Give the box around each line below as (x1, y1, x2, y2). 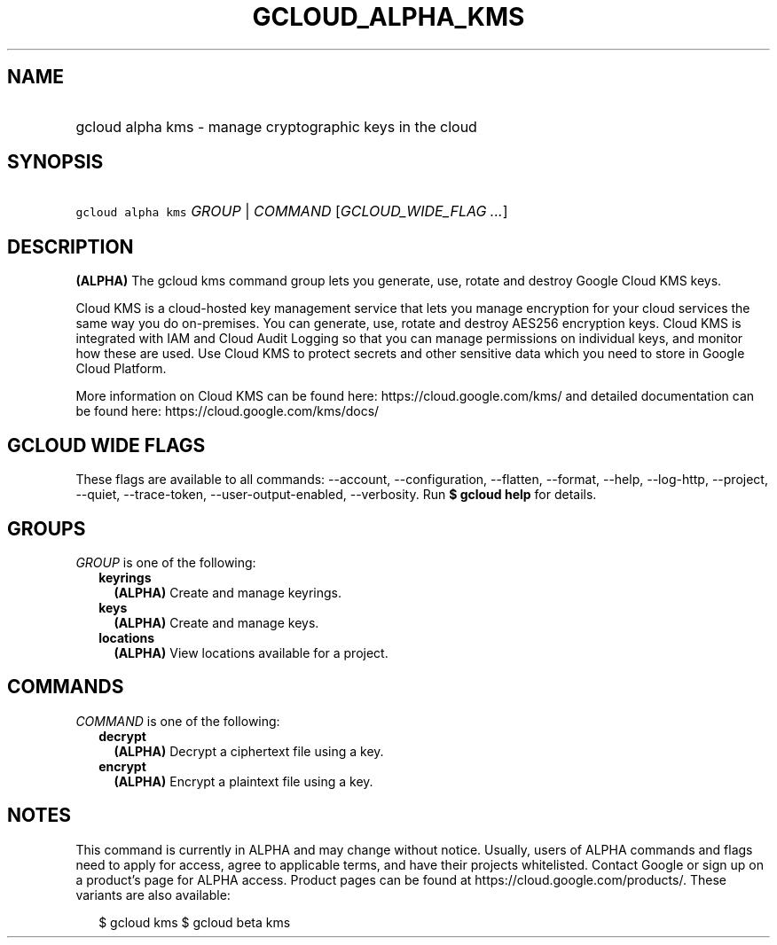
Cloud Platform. (75, 361, 167, 377)
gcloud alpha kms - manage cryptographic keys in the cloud (75, 117, 477, 136)
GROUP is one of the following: (75, 554, 256, 570)
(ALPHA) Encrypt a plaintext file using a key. (114, 773, 373, 789)
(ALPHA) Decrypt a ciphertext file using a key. (114, 743, 384, 759)
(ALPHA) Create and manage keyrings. (114, 584, 341, 600)
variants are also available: (75, 886, 231, 902)
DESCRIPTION (7, 235, 134, 258)
